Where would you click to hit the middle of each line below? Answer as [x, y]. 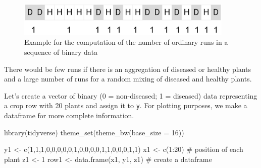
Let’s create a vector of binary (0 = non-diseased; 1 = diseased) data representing [131, 95]
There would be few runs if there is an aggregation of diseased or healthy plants [128, 69]
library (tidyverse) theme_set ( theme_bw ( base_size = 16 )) [94, 132]
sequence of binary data [61, 52]
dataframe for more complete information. [69, 115]
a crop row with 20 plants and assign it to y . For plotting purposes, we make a [126, 105]
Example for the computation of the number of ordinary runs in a [126, 42]
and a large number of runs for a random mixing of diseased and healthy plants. [128, 79]
